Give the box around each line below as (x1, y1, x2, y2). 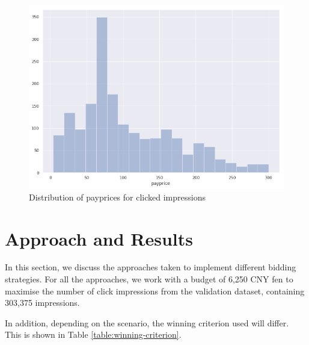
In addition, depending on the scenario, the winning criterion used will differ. (5, 316, 289, 329)
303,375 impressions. (5, 296, 80, 309)
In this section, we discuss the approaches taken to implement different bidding (5, 261, 296, 273)
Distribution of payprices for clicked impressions (29, 190, 206, 203)
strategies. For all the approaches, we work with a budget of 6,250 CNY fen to (5, 273, 293, 285)
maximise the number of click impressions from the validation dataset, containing (5, 284, 305, 297)
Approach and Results (5, 226, 194, 250)
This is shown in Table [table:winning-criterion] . (5, 328, 182, 341)
